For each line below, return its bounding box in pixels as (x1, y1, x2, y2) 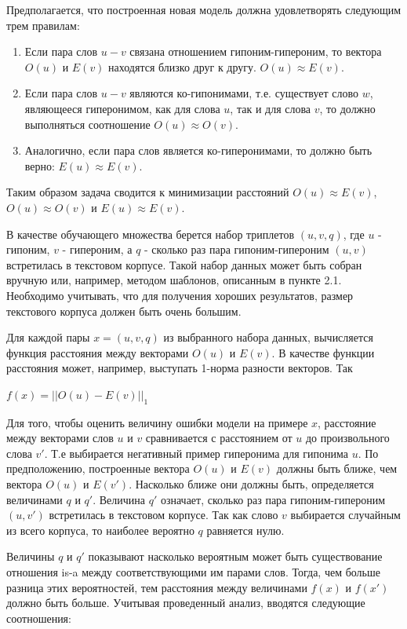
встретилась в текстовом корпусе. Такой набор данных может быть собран (6, 256, 362, 272)
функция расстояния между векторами (6, 344, 189, 360)
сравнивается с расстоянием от (145, 430, 293, 446)
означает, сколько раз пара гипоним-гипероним (160, 491, 386, 507)
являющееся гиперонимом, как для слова (24, 100, 220, 116)
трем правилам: (6, 16, 80, 33)
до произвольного (305, 430, 390, 446)
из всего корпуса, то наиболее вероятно (6, 521, 194, 538)
